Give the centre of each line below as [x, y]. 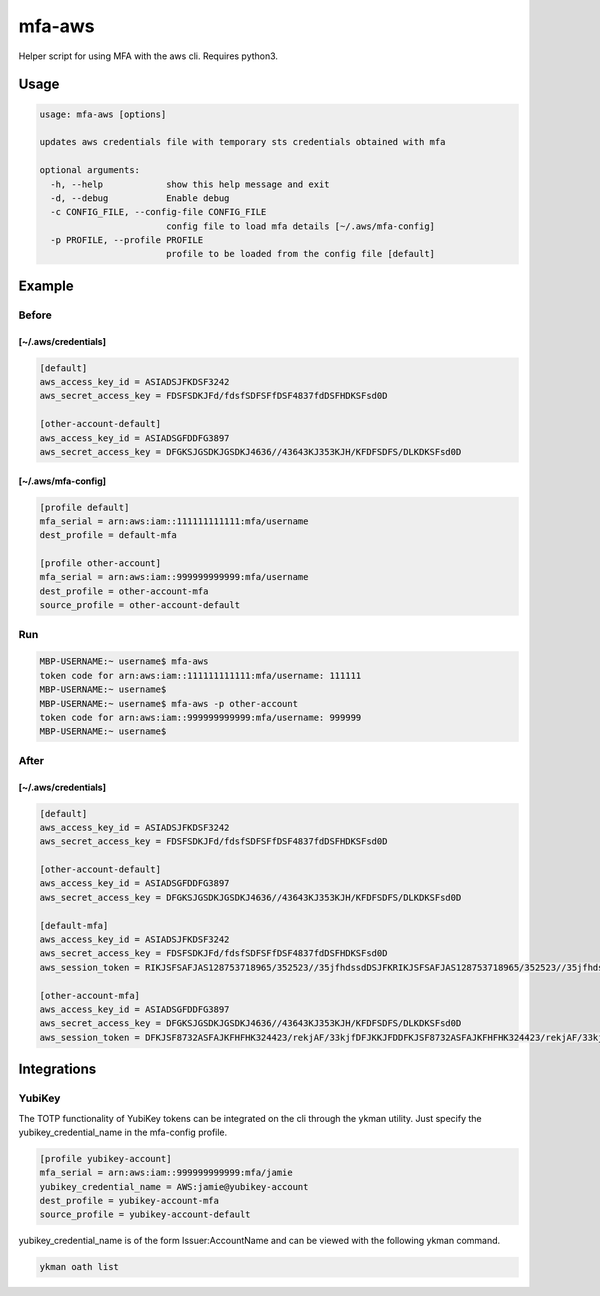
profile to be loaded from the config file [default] [300, 254]
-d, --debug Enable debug [140, 198]
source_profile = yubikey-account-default [145, 1214]
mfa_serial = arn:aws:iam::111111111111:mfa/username [174, 521]
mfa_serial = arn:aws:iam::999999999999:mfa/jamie [166, 1173]
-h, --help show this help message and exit [190, 184]
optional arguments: [89, 170]
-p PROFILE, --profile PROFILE [127, 240]
